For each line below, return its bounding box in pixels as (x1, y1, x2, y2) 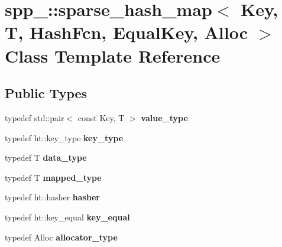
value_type (141, 111, 188, 123)
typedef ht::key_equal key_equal (5, 210, 130, 223)
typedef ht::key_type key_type (5, 131, 124, 144)
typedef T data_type (5, 151, 87, 164)
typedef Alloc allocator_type (5, 230, 118, 243)
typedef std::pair (5, 111, 64, 123)
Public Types (5, 84, 87, 102)
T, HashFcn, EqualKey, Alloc (5, 20, 248, 44)
